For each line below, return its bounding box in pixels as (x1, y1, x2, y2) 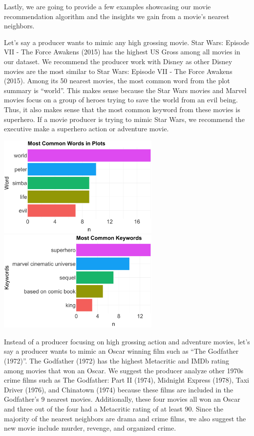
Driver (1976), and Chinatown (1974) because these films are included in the (4, 384, 233, 394)
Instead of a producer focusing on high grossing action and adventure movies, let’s (4, 336, 250, 346)
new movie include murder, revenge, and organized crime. (4, 423, 176, 433)
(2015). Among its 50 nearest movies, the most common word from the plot (4, 75, 230, 86)
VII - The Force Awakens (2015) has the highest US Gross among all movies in (4, 47, 240, 57)
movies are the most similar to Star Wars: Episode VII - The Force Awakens (4, 66, 233, 76)
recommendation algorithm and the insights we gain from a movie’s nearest (4, 11, 230, 21)
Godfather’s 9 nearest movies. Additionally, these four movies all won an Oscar (4, 394, 240, 404)
